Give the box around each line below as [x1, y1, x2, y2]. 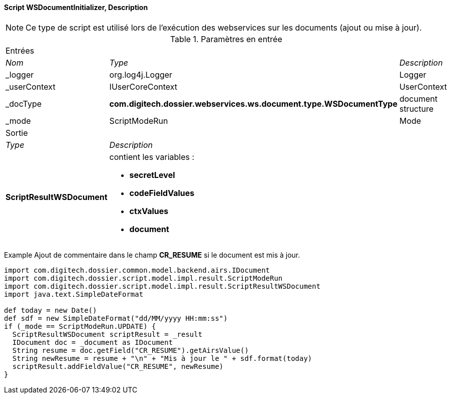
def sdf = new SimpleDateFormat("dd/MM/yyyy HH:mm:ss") [4, 314, 228, 322]
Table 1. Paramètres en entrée [170, 34, 282, 44]
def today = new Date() [4, 306, 97, 314]
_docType [6, 98, 42, 109]
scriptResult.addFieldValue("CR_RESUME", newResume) [12, 362, 224, 370]
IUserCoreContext [109, 81, 178, 92]
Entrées [6, 45, 35, 56]
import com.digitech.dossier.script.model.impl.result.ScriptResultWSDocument [4, 282, 321, 290]
